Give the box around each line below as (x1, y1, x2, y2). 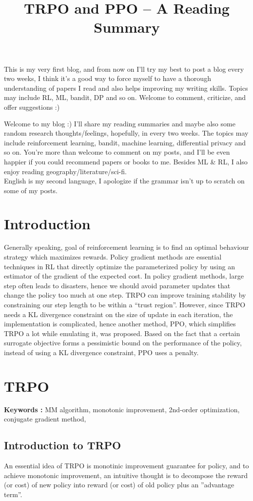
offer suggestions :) (4, 101, 60, 112)
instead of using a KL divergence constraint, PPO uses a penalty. (4, 347, 199, 357)
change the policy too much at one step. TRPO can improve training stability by (4, 290, 246, 300)
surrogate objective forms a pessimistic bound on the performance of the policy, (4, 338, 242, 348)
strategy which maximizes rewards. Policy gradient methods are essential (4, 252, 222, 261)
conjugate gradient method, (4, 414, 86, 424)
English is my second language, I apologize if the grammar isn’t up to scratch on (4, 176, 245, 186)
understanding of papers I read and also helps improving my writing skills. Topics (4, 82, 248, 93)
